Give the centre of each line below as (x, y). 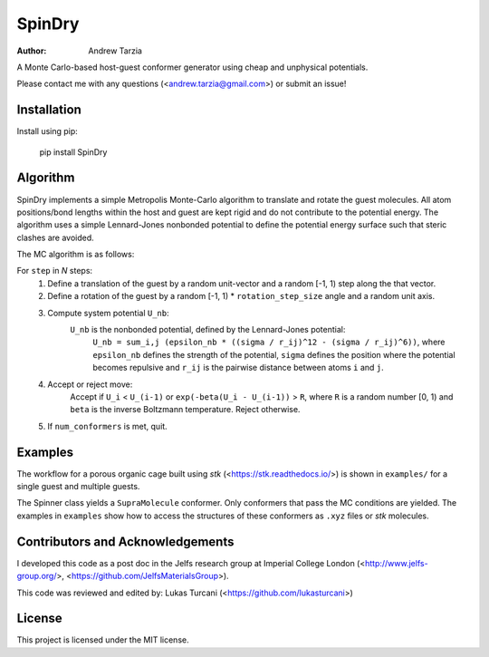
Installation (49, 110)
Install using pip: (48, 131)
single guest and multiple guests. (78, 487)
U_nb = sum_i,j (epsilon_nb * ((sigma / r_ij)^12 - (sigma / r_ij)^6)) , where (269, 342)
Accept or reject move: (90, 384)
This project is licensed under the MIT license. (103, 640)
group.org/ (37, 576)
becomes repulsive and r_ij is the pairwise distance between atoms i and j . (238, 368)
